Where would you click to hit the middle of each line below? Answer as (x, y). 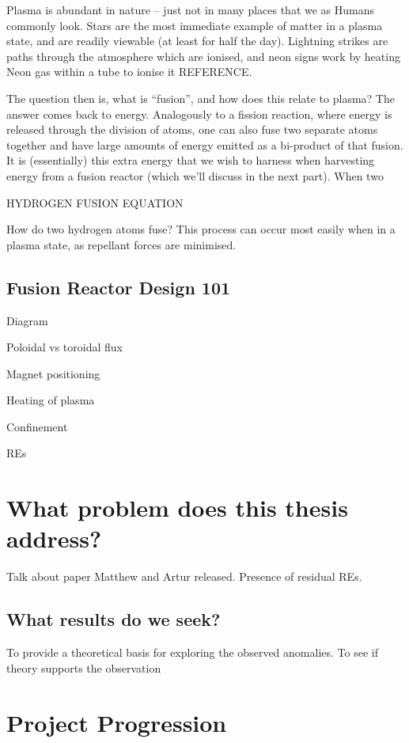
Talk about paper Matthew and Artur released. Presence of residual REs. (184, 576)
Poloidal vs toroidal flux (64, 347)
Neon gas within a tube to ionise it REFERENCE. (129, 72)
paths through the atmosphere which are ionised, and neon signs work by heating (203, 56)
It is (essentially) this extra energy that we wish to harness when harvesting (191, 160)
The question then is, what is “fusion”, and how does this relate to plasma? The (201, 98)
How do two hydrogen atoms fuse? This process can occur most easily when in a (201, 229)
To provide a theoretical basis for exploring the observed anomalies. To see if (192, 652)
